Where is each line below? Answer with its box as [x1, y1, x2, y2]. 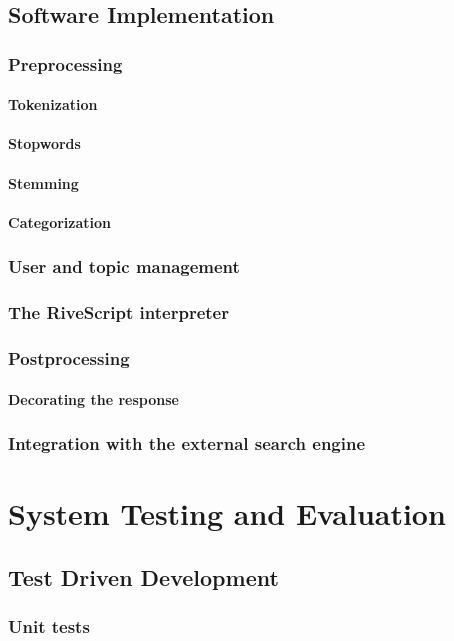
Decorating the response [8, 388, 179, 409]
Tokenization [8, 94, 98, 115]
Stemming [8, 172, 79, 193]
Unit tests [8, 614, 90, 639]
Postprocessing [8, 345, 130, 370]
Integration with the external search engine [8, 431, 366, 456]
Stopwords [8, 133, 81, 154]
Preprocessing [8, 51, 123, 76]
